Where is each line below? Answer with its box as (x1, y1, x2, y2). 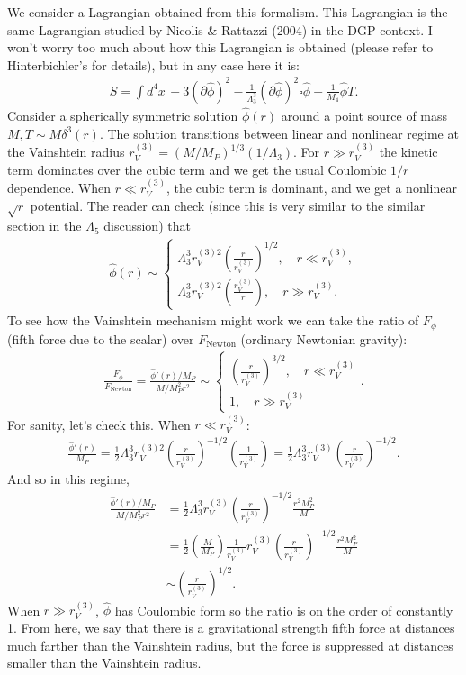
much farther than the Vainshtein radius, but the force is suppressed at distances (7, 635, 453, 654)
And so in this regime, (7, 470, 130, 488)
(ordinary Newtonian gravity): (240, 329, 408, 348)
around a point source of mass (281, 106, 448, 125)
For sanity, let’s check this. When (7, 415, 191, 433)
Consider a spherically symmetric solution (7, 106, 238, 125)
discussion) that (103, 216, 191, 235)
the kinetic (379, 142, 438, 161)
